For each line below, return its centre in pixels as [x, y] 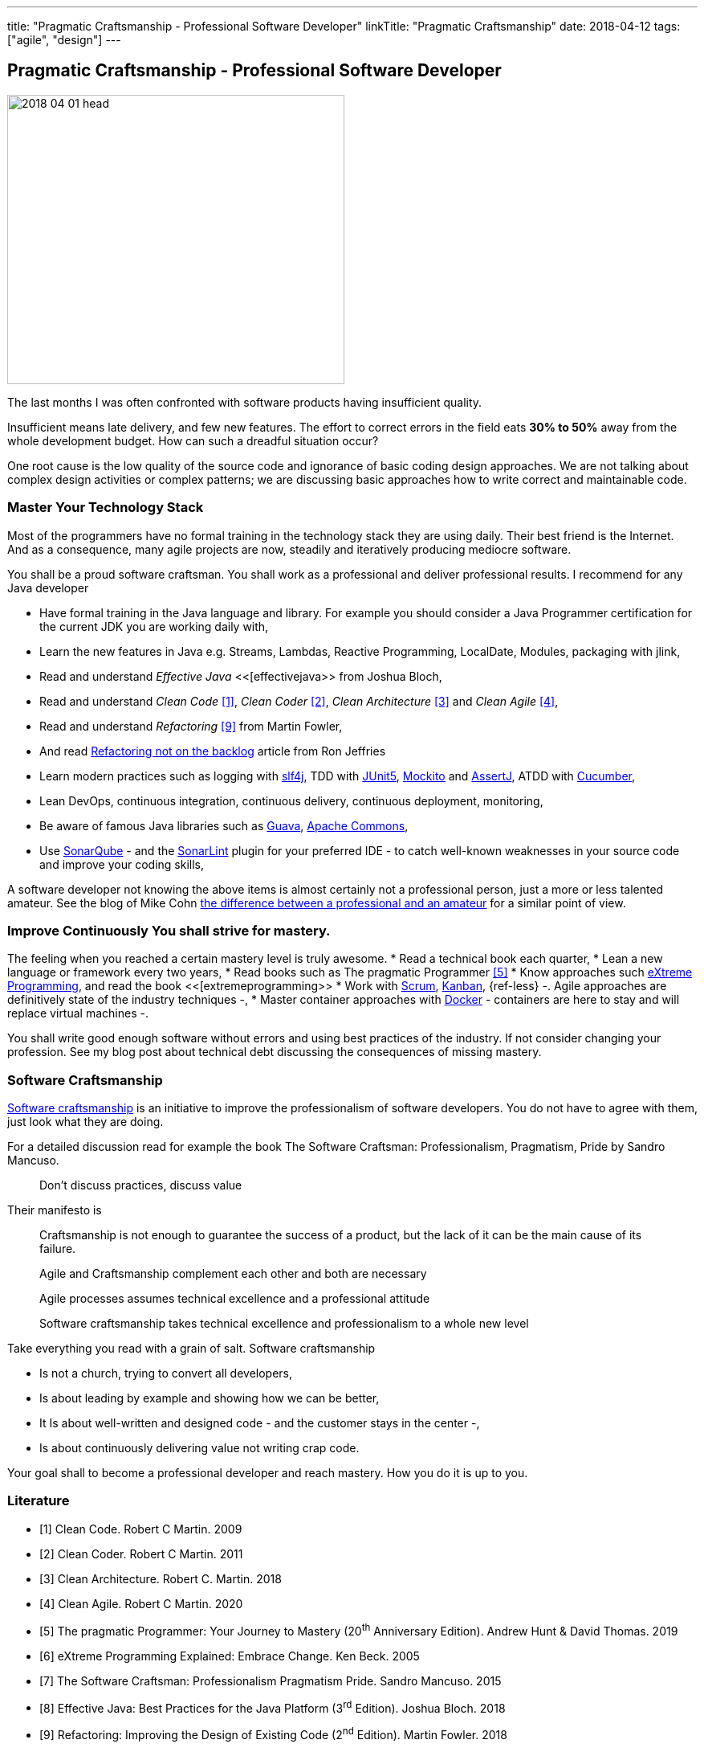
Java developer [48, 587]
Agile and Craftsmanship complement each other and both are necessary [233, 1274]
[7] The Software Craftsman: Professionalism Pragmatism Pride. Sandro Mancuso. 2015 [271, 1680]
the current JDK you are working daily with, [154, 626]
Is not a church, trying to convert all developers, [166, 1373]
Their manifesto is [55, 1210]
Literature [39, 1501]
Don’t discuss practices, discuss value [141, 1185]
